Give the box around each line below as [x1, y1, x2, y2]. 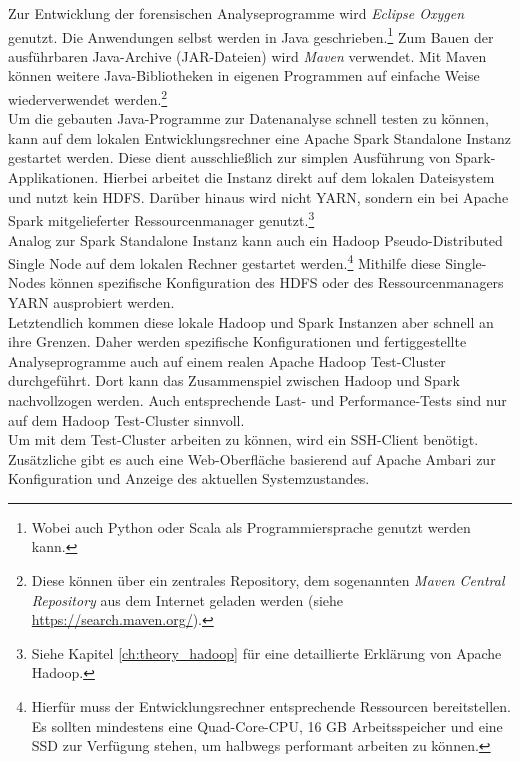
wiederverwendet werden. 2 [8, 86, 168, 109]
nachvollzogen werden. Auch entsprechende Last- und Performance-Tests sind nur [8, 389, 507, 410]
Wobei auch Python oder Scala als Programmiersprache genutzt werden [31, 516, 471, 537]
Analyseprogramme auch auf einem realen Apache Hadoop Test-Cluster [8, 350, 446, 371]
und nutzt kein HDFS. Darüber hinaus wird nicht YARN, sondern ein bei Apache [8, 186, 509, 207]
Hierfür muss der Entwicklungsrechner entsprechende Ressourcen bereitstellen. [31, 696, 511, 717]
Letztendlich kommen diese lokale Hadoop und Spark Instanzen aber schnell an [8, 311, 494, 332]
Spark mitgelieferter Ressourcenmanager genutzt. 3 [8, 207, 315, 230]
